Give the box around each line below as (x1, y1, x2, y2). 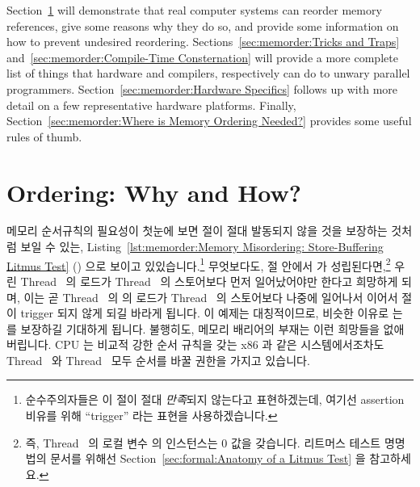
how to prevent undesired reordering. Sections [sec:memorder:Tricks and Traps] (6, 33, 400, 50)
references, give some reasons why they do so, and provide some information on (6, 17, 399, 34)
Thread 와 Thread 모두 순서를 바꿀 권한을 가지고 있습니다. (6, 351, 310, 368)
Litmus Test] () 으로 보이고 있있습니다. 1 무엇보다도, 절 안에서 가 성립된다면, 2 (6, 254, 391, 274)
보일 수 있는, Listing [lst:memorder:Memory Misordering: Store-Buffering (20, 238, 384, 255)
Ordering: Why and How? (6, 175, 302, 208)
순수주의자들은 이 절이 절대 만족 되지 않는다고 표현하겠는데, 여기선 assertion (25, 391, 405, 408)
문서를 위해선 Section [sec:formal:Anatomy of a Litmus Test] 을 (50, 450, 366, 467)
